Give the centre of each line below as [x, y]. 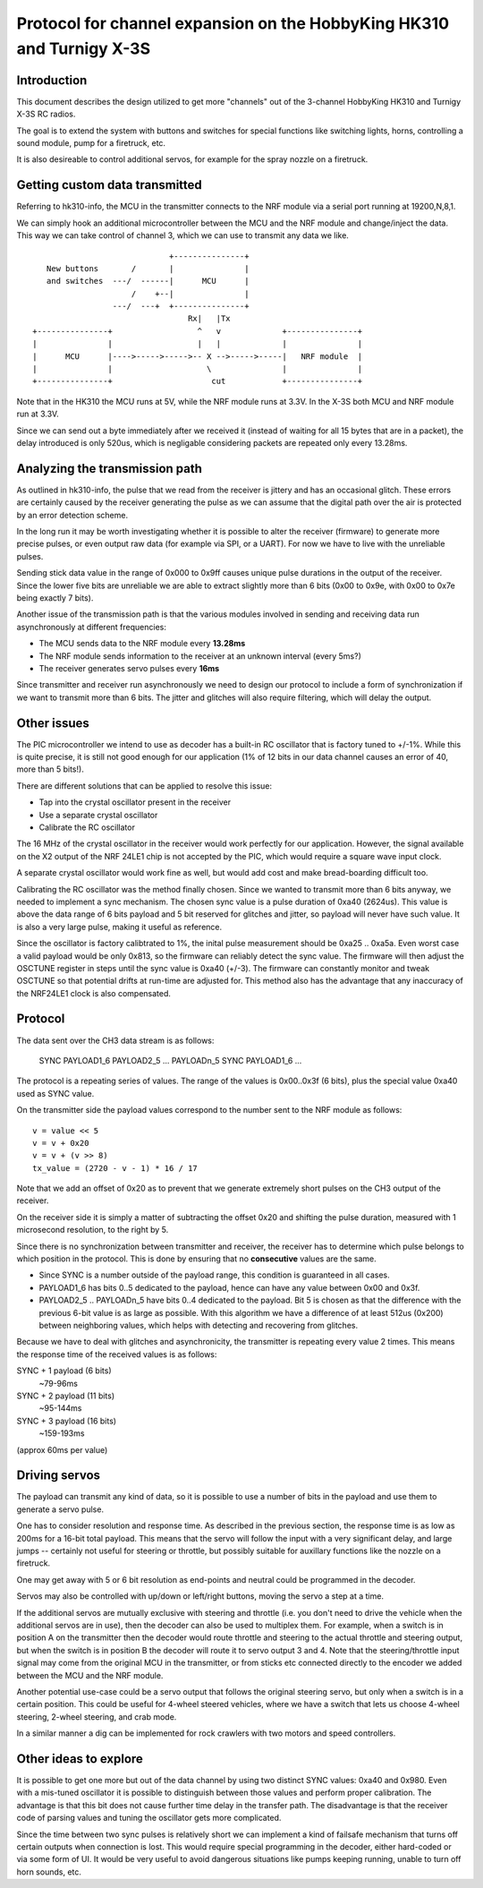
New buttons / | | [148, 268]
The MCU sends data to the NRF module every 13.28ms [142, 644]
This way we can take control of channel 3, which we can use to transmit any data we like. [182, 235]
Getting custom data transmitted [110, 185]
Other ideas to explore [80, 1759]
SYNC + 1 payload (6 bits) [64, 1371]
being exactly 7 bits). [55, 598]
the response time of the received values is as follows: [117, 1354]
